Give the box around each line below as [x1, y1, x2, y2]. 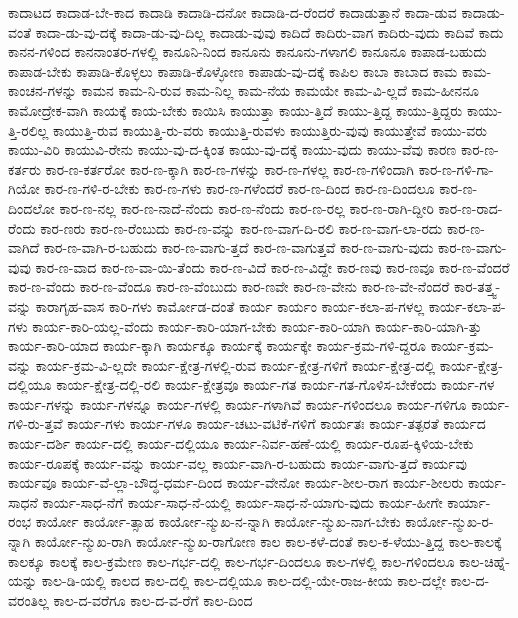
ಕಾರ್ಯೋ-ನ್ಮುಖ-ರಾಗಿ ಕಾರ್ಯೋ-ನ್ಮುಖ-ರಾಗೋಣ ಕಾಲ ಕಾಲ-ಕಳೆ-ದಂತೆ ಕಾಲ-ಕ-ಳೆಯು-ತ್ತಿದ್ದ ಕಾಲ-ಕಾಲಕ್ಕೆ [34, 531, 502, 552]
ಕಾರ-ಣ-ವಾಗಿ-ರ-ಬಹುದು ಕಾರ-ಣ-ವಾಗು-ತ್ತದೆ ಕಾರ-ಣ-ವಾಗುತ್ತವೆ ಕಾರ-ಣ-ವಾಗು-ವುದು [43, 237, 434, 258]
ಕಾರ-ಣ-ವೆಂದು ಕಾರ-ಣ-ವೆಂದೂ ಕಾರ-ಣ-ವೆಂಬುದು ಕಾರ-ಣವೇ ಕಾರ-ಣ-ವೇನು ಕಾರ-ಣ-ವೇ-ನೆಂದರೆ [8, 276, 450, 297]
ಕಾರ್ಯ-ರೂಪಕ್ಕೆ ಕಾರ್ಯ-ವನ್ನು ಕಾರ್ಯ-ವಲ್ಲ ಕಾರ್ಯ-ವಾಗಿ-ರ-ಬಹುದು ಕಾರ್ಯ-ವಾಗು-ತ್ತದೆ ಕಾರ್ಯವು [8, 452, 468, 473]
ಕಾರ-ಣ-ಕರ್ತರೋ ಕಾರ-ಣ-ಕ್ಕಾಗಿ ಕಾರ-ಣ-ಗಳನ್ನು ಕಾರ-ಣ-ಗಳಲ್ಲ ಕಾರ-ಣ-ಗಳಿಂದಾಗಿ [45, 158, 415, 179]
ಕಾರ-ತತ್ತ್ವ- [454, 276, 501, 297]
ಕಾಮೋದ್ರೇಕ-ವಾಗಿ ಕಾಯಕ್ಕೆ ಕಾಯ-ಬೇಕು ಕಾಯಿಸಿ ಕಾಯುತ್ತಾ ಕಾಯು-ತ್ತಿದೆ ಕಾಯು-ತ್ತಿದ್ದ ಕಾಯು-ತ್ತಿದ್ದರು [8, 99, 463, 120]
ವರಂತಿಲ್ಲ [8, 589, 49, 610]
